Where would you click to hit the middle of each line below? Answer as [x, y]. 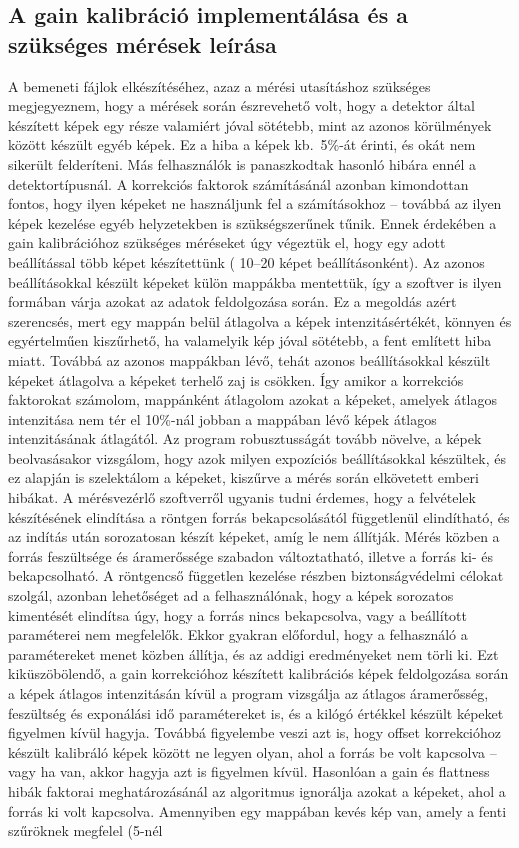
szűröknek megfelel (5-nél [85, 830]
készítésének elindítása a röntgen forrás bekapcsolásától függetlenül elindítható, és [259, 516]
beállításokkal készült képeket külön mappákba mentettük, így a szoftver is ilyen [255, 281]
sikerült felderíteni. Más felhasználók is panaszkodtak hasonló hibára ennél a [242, 163]
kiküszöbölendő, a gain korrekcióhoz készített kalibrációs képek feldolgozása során [258, 673]
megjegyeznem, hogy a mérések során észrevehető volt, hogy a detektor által [241, 105]
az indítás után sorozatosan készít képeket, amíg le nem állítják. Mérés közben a [254, 536]
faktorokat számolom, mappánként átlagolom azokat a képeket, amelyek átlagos [252, 399]
